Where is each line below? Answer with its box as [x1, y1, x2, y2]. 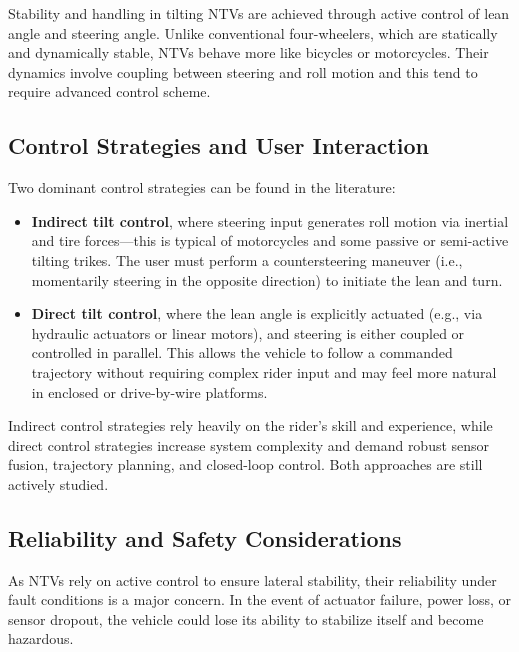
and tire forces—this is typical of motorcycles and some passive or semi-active [31, 230, 509, 251]
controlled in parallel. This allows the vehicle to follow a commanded [31, 342, 453, 363]
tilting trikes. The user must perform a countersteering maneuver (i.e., [31, 249, 463, 270]
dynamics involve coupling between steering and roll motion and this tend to [8, 61, 478, 82]
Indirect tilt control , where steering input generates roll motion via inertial [31, 210, 509, 231]
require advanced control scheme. [8, 81, 211, 102]
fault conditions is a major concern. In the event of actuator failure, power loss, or [8, 589, 511, 610]
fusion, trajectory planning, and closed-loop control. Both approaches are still [8, 454, 483, 475]
